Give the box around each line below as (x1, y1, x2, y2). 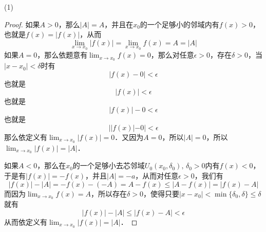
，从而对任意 (135, 170, 179, 181)
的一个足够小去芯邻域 (72, 160, 145, 171)
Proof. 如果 (4, 19, 40, 29)
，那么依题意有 (37, 49, 88, 60)
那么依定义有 (4, 131, 47, 142)
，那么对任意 (150, 49, 194, 60)
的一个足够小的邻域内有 (140, 19, 219, 29)
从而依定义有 (4, 217, 47, 227)
